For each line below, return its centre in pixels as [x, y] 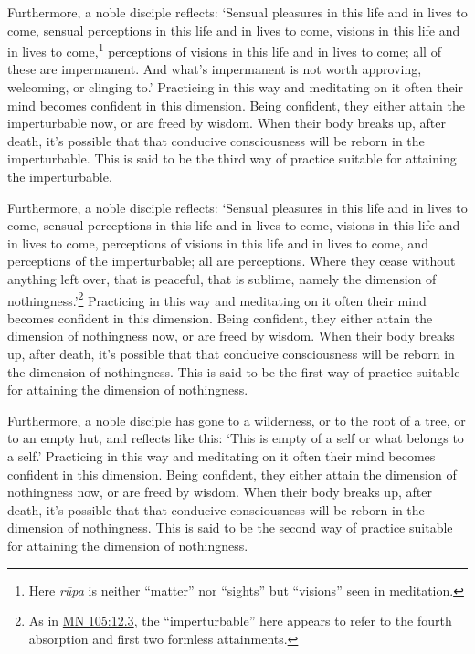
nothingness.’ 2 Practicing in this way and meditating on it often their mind [217, 299]
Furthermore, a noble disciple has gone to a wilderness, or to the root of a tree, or [237, 420]
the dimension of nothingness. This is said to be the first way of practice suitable [234, 371]
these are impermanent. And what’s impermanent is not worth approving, [215, 69]
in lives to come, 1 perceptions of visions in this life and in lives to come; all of [224, 50]
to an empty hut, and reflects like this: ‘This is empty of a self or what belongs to [236, 438]
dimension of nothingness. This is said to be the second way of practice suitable [230, 527]
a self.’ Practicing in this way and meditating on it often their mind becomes [222, 455]
